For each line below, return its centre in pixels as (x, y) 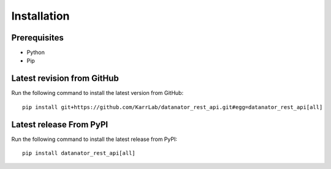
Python (36, 53)
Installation (40, 16)
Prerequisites (37, 38)
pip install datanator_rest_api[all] (79, 153)
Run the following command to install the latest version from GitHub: (97, 93)
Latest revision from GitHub (65, 79)
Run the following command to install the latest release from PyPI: (94, 139)
